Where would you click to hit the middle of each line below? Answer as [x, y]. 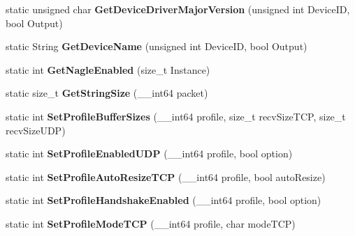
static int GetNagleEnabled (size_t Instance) [108, 69]
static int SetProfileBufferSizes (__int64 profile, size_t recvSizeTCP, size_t [176, 116]
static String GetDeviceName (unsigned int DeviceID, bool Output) [157, 46]
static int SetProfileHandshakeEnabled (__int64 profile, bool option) [164, 200]
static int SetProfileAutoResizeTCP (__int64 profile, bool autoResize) [166, 176]
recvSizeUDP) [36, 130]
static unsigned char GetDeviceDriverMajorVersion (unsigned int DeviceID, [178, 9]
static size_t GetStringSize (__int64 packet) [107, 93]
